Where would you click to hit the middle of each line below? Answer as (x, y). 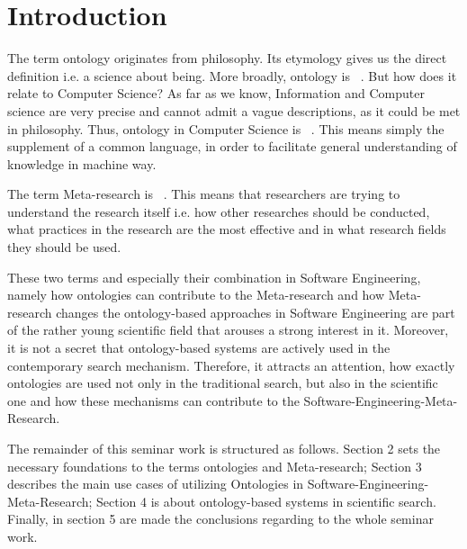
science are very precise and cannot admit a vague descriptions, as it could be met (234, 110)
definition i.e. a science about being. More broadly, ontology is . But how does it (232, 75)
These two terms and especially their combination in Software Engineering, (214, 277)
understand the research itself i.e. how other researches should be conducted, (219, 211)
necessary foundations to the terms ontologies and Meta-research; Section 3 (215, 466)
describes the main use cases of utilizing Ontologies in (156, 484)
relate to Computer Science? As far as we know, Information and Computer (216, 93)
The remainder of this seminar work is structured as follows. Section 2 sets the (224, 448)
